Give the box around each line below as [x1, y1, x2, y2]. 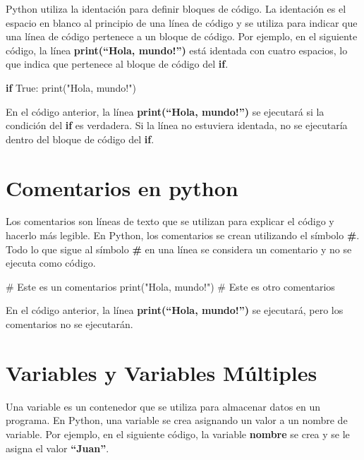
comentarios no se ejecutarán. [6, 317, 133, 332]
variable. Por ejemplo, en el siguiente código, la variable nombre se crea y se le [6, 426, 350, 441]
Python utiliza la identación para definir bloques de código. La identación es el [6, 1, 346, 16]
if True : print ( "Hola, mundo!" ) [6, 80, 136, 95]
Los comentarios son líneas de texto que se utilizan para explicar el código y [6, 214, 334, 229]
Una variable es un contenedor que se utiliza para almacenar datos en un [6, 399, 321, 413]
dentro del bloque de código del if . [6, 131, 154, 146]
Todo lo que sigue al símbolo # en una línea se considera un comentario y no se [6, 241, 352, 256]
